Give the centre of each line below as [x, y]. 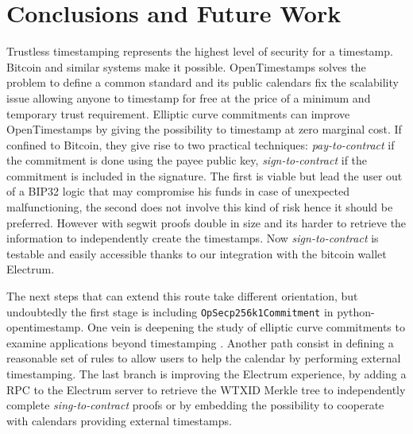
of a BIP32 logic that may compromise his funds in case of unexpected [178, 191]
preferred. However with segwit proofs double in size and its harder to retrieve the [206, 222]
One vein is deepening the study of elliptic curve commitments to [246, 327]
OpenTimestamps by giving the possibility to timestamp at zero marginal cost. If [204, 129]
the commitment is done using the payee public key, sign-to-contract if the [187, 160]
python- [356, 311]
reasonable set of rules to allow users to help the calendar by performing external [204, 358]
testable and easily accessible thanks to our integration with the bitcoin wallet [197, 253]
